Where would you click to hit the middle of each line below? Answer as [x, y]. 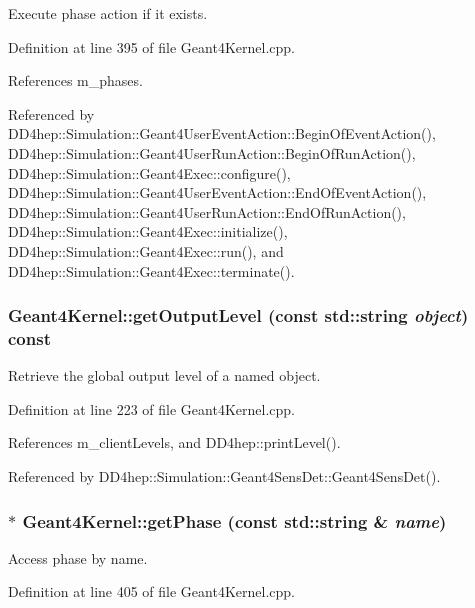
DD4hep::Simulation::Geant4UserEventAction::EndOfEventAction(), [217, 192]
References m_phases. [75, 80]
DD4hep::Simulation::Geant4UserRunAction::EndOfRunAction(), [207, 211]
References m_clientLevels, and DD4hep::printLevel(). [174, 442]
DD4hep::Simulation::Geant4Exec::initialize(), [148, 231]
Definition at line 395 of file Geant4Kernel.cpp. [151, 46]
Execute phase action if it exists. [108, 13]
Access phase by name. [78, 557]
